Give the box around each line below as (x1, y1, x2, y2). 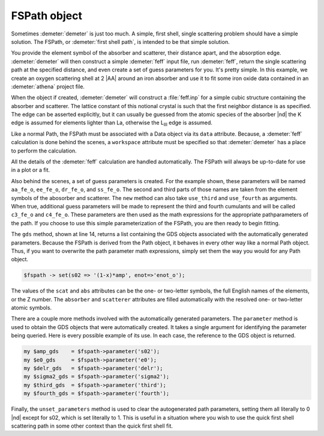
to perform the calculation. (11, 147, 77, 154)
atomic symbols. (11, 304, 52, 312)
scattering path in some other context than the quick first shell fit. (11, 422, 173, 429)
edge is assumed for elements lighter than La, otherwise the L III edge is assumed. (11, 119, 213, 128)
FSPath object (11, 9, 83, 22)
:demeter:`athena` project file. (11, 83, 85, 90)
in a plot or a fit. (11, 166, 50, 174)
